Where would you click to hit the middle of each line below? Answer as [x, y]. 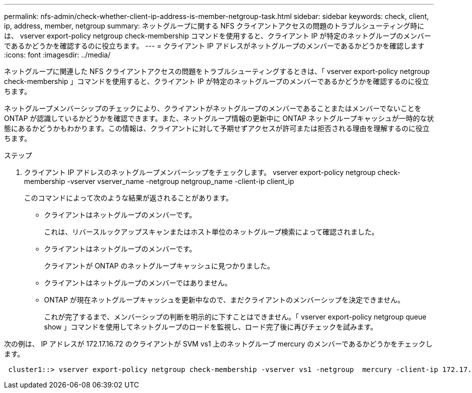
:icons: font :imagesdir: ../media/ [57, 55]
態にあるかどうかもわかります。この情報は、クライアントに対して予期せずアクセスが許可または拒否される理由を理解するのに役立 [217, 128]
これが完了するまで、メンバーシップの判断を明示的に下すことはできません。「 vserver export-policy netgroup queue [235, 317]
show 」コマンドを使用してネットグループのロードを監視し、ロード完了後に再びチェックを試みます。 [211, 327]
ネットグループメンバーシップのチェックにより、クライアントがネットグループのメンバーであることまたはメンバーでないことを [213, 108]
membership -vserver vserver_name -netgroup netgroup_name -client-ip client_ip [159, 181]
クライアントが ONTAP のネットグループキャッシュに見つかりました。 [159, 266]
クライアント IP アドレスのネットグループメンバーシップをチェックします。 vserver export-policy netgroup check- [212, 172]
